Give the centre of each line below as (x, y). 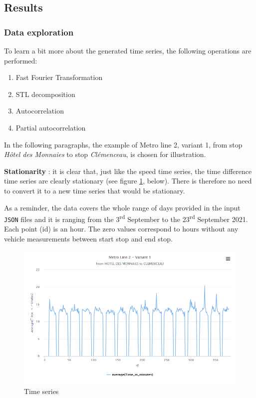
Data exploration (39, 32)
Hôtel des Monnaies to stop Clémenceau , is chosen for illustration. (105, 154)
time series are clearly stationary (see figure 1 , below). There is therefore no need (128, 181)
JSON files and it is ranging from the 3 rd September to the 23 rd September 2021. (126, 218)
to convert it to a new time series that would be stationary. (95, 190)
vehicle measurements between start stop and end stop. (88, 239)
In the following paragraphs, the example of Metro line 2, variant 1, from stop (123, 144)
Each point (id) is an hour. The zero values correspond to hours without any (121, 229)
